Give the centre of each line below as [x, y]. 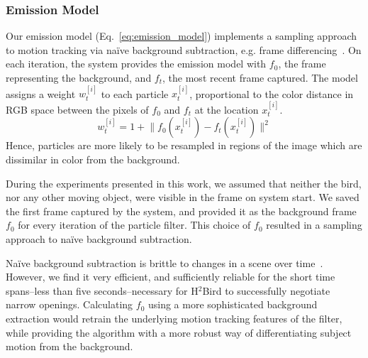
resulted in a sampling [314, 225]
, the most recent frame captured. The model [260, 77]
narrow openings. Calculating [69, 304]
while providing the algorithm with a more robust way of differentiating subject [179, 332]
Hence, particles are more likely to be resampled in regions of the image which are [184, 145]
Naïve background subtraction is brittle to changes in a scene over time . [165, 262]
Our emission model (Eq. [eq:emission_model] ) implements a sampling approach [182, 36]
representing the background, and [79, 77]
